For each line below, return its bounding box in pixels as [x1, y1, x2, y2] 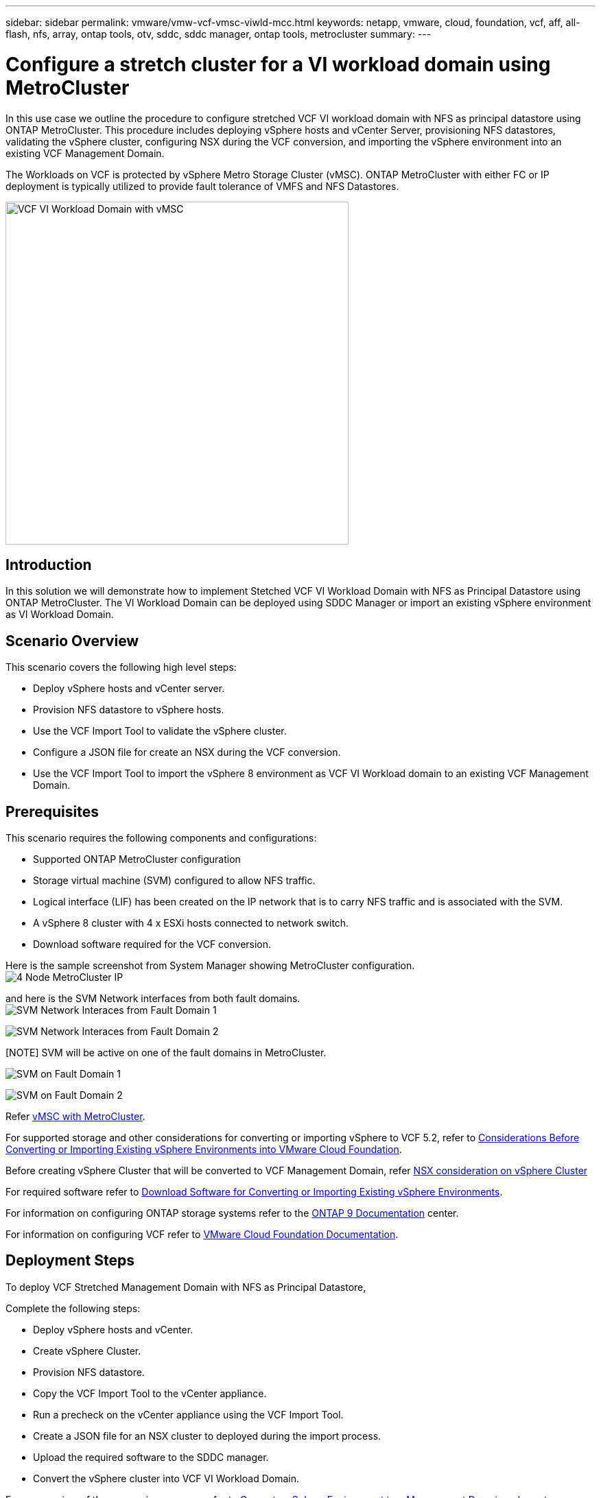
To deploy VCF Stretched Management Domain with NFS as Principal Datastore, [5, 1281, 366, 1293]
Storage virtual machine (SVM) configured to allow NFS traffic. [33, 875, 316, 887]
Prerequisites [5, 802, 99, 820]
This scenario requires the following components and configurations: [5, 832, 317, 844]
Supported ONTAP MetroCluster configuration [33, 853, 241, 866]
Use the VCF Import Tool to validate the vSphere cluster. [33, 725, 287, 737]
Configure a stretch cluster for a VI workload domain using [5, 52, 551, 76]
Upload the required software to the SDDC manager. [33, 1451, 269, 1463]
